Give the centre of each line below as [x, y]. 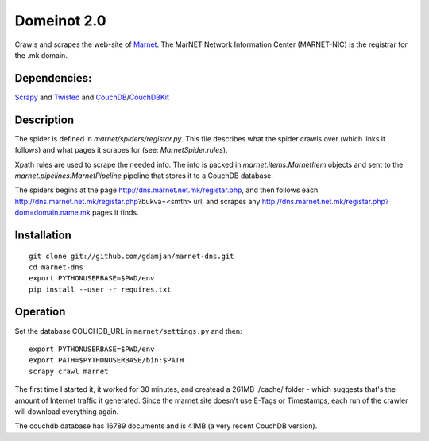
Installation [43, 235]
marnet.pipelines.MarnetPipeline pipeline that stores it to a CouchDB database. [144, 176]
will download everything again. [67, 411]
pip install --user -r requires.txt [100, 289]
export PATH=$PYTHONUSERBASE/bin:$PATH [106, 360]
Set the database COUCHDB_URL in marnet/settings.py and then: [128, 331]
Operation [40, 312]
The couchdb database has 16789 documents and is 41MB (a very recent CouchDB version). [166, 426]
